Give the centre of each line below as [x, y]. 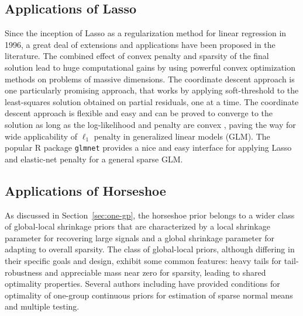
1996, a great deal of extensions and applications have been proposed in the [140, 44]
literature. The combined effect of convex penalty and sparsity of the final [137, 56]
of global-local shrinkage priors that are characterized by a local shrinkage [137, 226]
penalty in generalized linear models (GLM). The [182, 136]
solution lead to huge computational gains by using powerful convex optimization [150, 67]
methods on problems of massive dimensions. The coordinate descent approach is [150, 79]
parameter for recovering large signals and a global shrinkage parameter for [140, 237]
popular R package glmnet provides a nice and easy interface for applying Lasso [148, 147]
